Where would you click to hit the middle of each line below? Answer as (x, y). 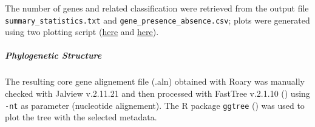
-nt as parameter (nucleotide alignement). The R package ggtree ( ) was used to (155, 105)
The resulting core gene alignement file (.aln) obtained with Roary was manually (155, 81)
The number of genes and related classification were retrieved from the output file (157, 8)
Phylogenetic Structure (53, 55)
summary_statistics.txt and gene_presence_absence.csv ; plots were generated (157, 20)
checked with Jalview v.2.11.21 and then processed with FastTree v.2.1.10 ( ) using (157, 93)
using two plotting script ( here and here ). (82, 32)
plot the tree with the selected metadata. (81, 117)
